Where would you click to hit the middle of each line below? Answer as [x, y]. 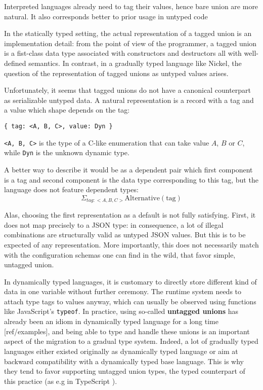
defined [15, 63]
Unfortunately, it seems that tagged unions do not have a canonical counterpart [128, 90]
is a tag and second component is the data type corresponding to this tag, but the [131, 179]
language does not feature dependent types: [71, 189]
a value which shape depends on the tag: [67, 110]
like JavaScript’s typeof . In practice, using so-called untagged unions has [121, 311]
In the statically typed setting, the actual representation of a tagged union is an [128, 33]
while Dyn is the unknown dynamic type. [67, 152]
